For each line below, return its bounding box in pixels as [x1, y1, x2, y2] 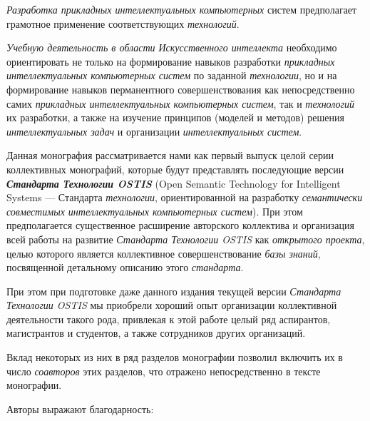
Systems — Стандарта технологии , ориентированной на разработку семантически [6, 190, 363, 205]
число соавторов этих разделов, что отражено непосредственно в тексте [6, 363, 321, 378]
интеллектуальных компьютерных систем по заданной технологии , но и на [6, 68, 337, 83]
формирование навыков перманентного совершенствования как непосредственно [6, 81, 355, 96]
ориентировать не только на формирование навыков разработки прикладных [6, 54, 335, 69]
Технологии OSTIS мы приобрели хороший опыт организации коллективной [6, 298, 337, 313]
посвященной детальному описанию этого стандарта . [6, 260, 244, 275]
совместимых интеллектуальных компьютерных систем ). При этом [6, 203, 303, 218]
